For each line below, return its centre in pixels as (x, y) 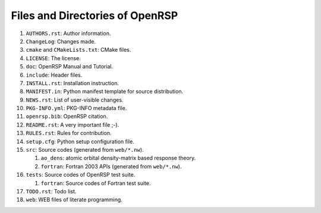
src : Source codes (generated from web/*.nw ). (85, 150)
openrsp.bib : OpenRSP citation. (67, 117)
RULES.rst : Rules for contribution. (69, 133)
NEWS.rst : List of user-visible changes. (75, 100)
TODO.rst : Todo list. (51, 191)
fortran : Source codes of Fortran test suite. (96, 183)
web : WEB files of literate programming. (74, 200)
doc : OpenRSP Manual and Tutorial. (69, 67)
